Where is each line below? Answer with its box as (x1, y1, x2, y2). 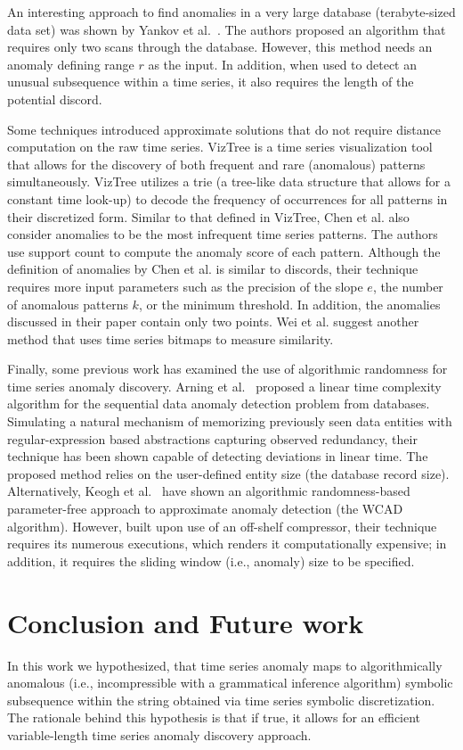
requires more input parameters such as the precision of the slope (7, 276, 363, 295)
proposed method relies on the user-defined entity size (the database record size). (7, 464, 450, 482)
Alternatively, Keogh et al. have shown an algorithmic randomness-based (7, 482, 410, 500)
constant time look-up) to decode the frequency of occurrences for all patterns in (7, 189, 448, 208)
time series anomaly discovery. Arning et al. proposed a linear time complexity (7, 376, 442, 395)
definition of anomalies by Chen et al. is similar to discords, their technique (7, 260, 418, 278)
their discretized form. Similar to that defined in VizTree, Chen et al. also (7, 207, 410, 226)
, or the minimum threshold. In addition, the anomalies (138, 294, 441, 313)
